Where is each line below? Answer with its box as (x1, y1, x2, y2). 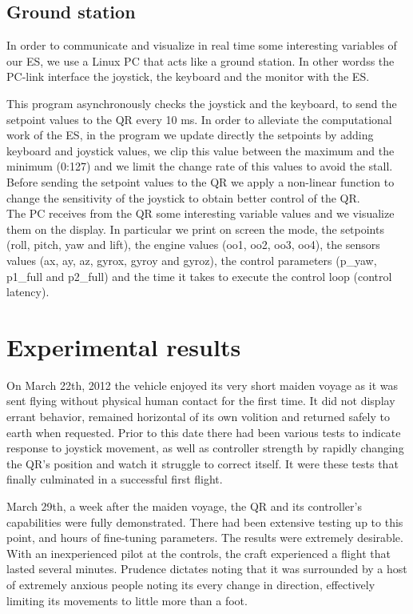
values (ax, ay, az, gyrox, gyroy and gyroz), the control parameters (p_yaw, (6, 251, 377, 268)
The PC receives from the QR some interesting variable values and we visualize (6, 205, 395, 222)
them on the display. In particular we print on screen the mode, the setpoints (6, 220, 384, 237)
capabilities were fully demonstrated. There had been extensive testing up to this (6, 513, 403, 530)
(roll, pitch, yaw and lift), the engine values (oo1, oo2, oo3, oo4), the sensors (6, 236, 380, 253)
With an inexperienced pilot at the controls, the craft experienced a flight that (6, 544, 391, 561)
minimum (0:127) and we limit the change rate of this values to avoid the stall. (6, 158, 393, 175)
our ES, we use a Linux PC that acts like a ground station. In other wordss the (6, 52, 395, 69)
